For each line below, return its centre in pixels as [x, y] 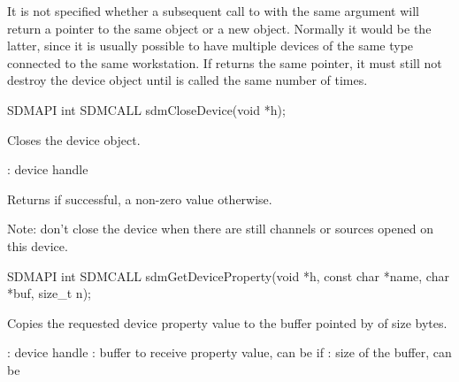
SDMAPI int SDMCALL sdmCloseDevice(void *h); [146, 109]
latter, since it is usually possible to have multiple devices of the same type [210, 46]
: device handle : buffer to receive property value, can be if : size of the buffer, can [229, 352]
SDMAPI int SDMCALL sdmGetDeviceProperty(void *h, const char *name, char [228, 275]
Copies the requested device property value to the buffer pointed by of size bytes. [227, 322]
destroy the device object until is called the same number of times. [187, 80]
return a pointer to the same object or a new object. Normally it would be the [219, 28]
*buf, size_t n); [49, 293]
